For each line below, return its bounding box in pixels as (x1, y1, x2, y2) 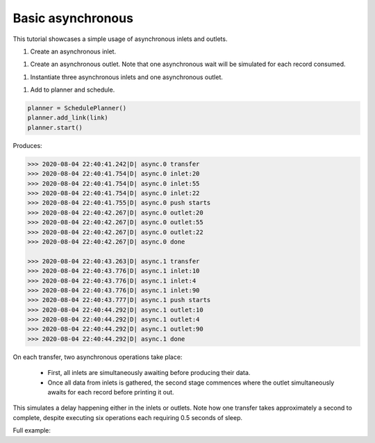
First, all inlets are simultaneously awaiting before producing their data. (47, 369, 251, 377)
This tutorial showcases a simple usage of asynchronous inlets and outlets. (12, 35, 228, 43)
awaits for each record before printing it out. (47, 388, 174, 396)
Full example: (12, 426, 51, 435)
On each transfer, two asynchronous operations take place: (12, 353, 183, 361)
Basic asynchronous (12, 10, 133, 26)
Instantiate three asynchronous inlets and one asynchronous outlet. (30, 73, 224, 81)
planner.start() (27, 124, 83, 131)
